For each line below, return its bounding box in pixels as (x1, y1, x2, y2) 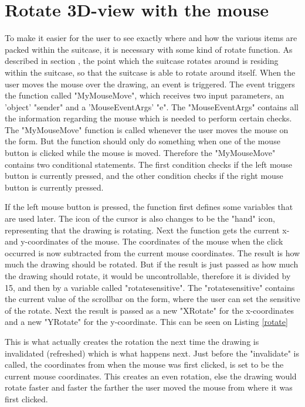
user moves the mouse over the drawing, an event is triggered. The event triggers (5, 77, 295, 90)
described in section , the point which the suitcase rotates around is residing (5, 55, 279, 67)
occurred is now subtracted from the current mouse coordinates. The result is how (5, 246, 300, 259)
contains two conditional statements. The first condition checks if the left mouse (5, 158, 293, 170)
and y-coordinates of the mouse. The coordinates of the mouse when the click (5, 235, 283, 247)
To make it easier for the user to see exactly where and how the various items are (5, 32, 297, 44)
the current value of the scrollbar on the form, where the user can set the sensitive (5, 293, 300, 305)
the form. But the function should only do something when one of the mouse (5, 135, 280, 147)
